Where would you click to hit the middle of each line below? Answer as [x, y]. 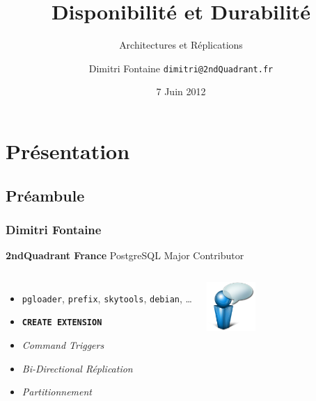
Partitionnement [57, 392]
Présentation [68, 150]
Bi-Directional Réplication [77, 368]
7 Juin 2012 [181, 91]
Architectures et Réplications [181, 45]
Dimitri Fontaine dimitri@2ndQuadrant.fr [181, 68]
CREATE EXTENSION [62, 323]
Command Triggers [63, 345]
